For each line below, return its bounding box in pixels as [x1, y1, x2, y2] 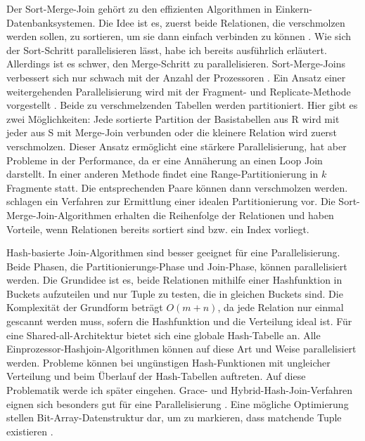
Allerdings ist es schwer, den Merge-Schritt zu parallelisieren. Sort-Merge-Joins [6, 56, 346, 71]
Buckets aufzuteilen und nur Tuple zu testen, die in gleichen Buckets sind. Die [6, 286, 343, 301]
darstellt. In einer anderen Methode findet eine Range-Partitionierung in [6, 166, 319, 181]
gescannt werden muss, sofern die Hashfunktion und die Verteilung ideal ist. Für [6, 314, 352, 329]
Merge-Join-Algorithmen [6, 207, 112, 222]
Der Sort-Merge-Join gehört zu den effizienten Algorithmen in [6, 1, 272, 15]
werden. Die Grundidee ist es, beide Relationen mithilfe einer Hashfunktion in [6, 272, 342, 287]
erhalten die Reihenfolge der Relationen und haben [115, 207, 334, 222]
